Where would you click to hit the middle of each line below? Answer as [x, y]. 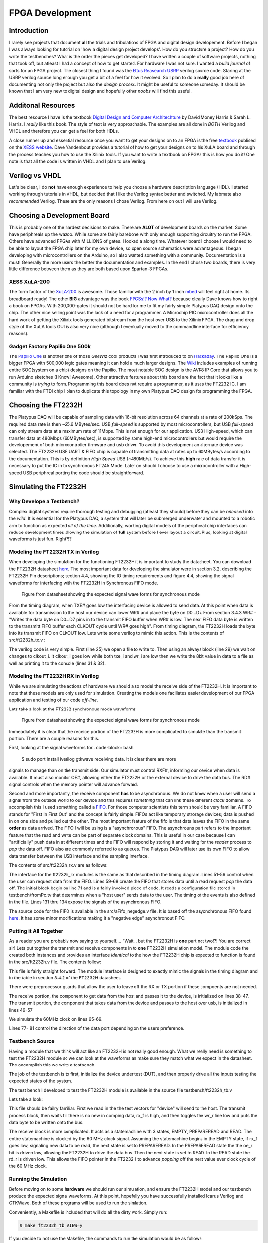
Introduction [29, 31]
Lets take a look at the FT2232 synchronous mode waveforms [73, 709]
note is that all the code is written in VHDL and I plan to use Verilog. [78, 161]
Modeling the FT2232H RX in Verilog [54, 676]
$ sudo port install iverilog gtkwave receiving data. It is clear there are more [99, 759]
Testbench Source [32, 1041]
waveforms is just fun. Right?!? [40, 539]
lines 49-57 [21, 1010]
